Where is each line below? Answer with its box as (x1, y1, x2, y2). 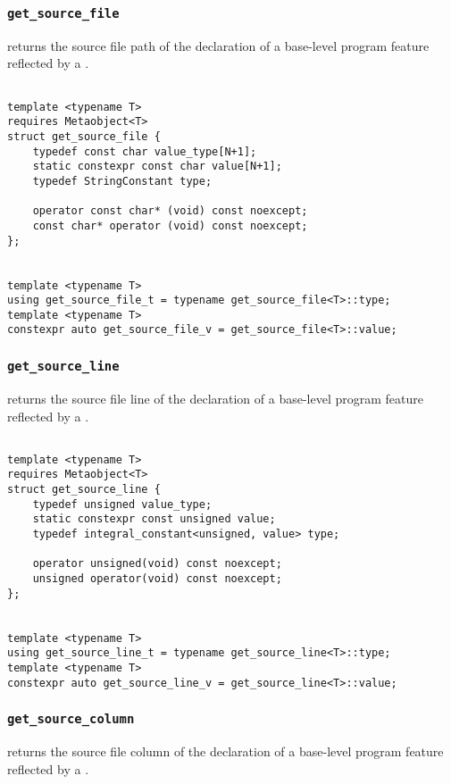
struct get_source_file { (7, 129, 161, 143)
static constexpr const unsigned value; (32, 513, 276, 526)
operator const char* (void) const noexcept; (32, 204, 308, 218)
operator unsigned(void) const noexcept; (32, 557, 282, 571)
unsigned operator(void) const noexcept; (32, 572, 282, 585)
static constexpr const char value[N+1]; (32, 160, 282, 173)
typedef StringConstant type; (32, 174, 213, 188)
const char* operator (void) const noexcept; (32, 219, 308, 232)
